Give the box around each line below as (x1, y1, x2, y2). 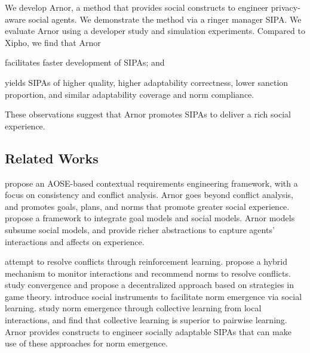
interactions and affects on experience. (5, 235, 145, 247)
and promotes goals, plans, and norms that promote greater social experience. (5, 200, 290, 212)
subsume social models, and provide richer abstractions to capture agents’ (5, 223, 275, 236)
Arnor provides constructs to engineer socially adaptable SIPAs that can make (5, 325, 291, 337)
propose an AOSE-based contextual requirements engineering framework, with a (5, 176, 298, 189)
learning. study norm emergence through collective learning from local (5, 302, 262, 314)
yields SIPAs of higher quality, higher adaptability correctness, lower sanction (5, 76, 288, 88)
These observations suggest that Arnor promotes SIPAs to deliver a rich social (5, 108, 291, 120)
